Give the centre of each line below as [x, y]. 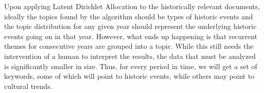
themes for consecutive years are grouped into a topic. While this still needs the [129, 46]
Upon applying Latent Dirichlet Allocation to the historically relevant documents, [132, 6]
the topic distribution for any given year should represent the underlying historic [130, 26]
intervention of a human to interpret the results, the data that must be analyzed [130, 56]
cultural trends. [28, 86]
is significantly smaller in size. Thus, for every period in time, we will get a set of [131, 66]
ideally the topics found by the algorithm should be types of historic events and [129, 16]
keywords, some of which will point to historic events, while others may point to [129, 76]
